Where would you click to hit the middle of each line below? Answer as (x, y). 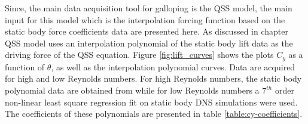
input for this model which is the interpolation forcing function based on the (145, 19)
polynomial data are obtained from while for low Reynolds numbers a (132, 90)
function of (25, 66)
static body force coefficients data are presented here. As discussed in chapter (147, 31)
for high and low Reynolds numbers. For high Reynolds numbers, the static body (153, 78)
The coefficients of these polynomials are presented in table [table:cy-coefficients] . (154, 114)
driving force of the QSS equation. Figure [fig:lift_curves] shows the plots (139, 55)
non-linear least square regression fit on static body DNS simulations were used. (151, 102)
